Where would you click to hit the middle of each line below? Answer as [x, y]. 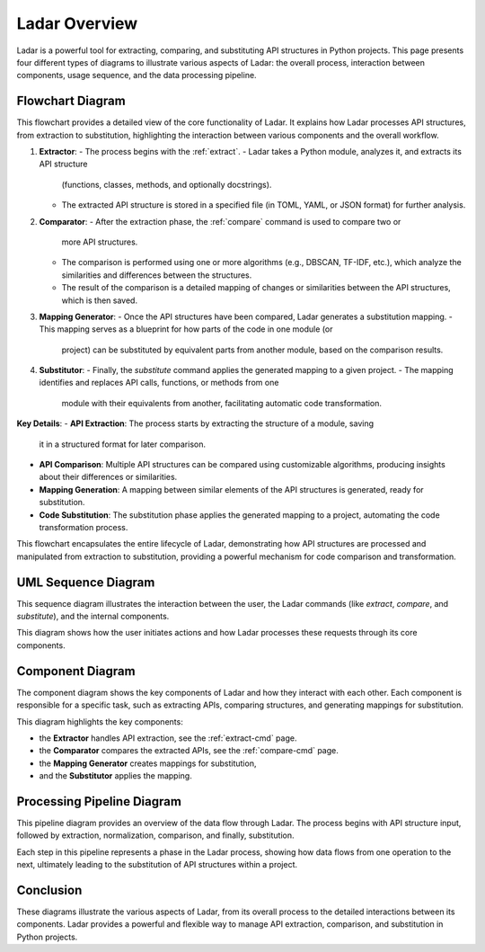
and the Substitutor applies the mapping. [115, 776]
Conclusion [49, 890]
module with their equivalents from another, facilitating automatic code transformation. [221, 403]
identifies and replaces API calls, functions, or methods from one [159, 383]
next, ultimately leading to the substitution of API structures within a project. [157, 865]
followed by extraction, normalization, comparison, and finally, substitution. [156, 835]
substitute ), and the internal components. [93, 617]
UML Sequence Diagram [86, 582]
